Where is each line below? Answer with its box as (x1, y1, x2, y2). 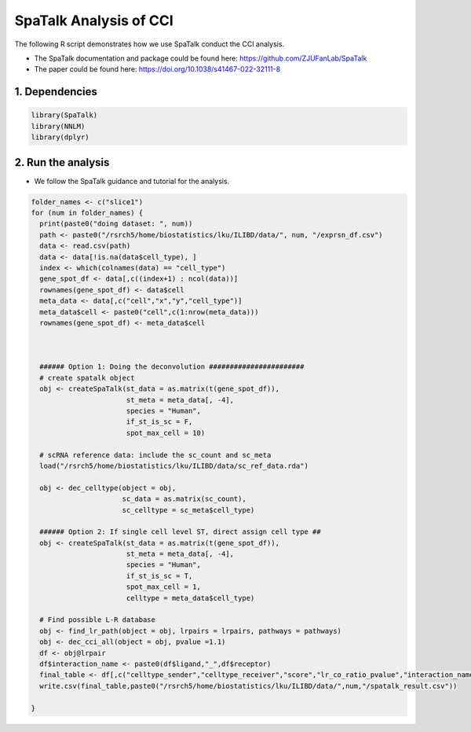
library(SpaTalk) (31, 111, 98, 120)
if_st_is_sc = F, (126, 417, 193, 426)
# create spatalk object (39, 373, 135, 382)
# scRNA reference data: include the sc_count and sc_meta (39, 451, 272, 459)
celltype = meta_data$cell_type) (126, 594, 255, 602)
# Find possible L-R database (39, 616, 156, 624)
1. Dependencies (14, 85, 98, 98)
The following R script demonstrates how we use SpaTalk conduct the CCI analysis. (14, 39, 285, 49)
